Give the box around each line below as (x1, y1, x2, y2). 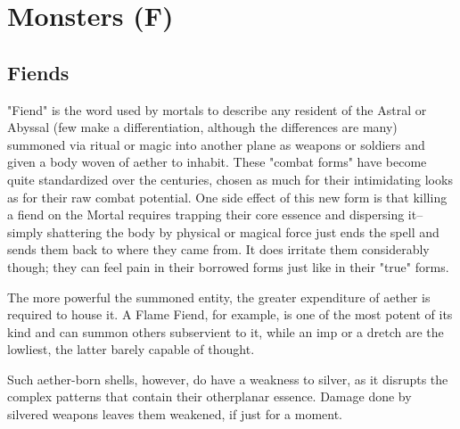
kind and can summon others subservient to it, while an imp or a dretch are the (7, 322, 444, 341)
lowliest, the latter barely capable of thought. (7, 340, 255, 359)
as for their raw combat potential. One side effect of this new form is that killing (7, 187, 448, 206)
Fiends (7, 58, 70, 86)
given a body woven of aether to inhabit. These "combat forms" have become (7, 153, 427, 171)
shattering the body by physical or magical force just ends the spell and (46, 222, 439, 241)
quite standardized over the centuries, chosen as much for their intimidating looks (7, 169, 453, 188)
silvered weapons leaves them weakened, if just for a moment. (7, 405, 342, 424)
